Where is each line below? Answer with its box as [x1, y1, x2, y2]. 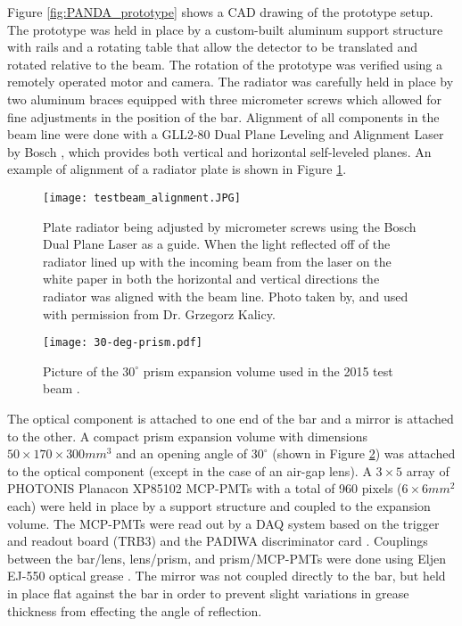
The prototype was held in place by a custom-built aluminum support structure [7, 20, 443, 38]
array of [406, 461, 450, 480]
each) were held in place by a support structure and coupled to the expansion [7, 496, 431, 515]
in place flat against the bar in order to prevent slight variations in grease [7, 583, 409, 602]
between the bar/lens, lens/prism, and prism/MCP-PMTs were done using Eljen [7, 548, 446, 567]
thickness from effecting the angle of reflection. [7, 601, 262, 620]
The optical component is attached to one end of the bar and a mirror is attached [7, 409, 454, 427]
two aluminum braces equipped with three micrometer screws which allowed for [7, 89, 441, 108]
